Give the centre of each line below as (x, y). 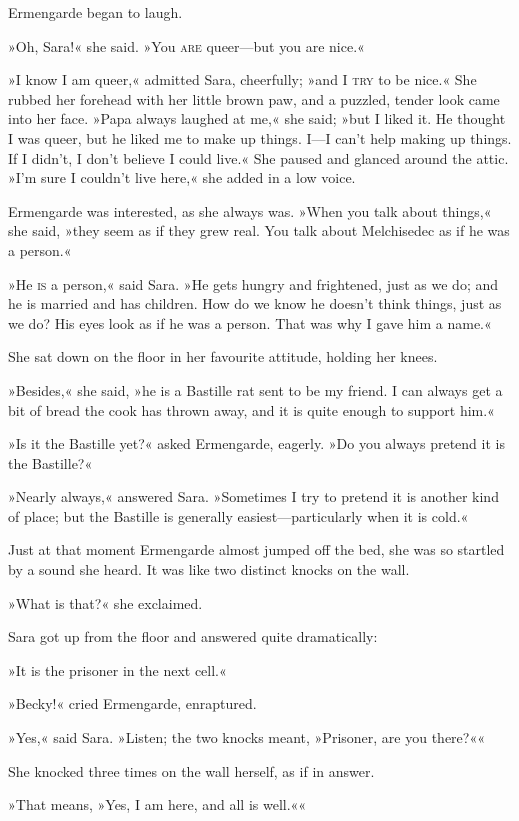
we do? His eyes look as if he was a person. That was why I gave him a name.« (250, 322)
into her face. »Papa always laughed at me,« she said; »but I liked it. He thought (257, 118)
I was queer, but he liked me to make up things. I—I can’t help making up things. (260, 137)
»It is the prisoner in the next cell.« (117, 669)
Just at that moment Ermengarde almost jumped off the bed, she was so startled (256, 549)
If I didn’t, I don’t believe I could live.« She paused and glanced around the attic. (258, 157)
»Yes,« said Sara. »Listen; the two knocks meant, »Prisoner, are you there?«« (246, 737)
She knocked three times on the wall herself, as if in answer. (191, 770)
